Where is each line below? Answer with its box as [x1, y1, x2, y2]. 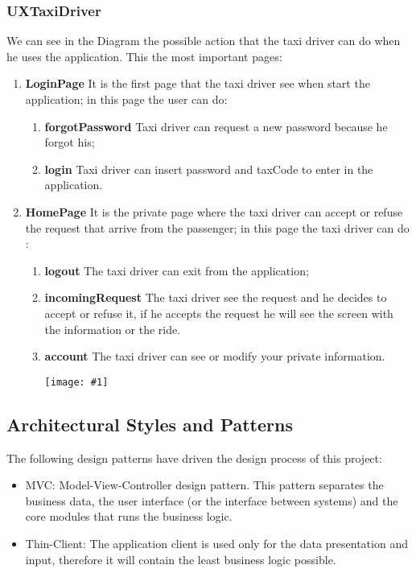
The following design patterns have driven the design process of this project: [6, 449, 382, 466]
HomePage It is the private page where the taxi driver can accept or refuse [25, 203, 403, 220]
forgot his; [44, 134, 95, 150]
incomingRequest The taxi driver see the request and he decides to [44, 289, 387, 306]
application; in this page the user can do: [25, 91, 228, 107]
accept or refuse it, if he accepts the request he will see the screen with [44, 304, 393, 321]
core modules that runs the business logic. [25, 508, 233, 525]
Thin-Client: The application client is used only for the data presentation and [25, 534, 408, 551]
